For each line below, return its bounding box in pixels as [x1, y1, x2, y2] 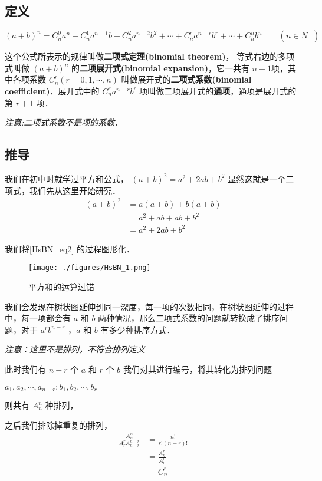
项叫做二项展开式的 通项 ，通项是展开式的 [139, 84, 297, 97]
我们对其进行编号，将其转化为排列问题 [123, 363, 272, 375]
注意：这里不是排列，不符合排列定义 [5, 343, 145, 355]
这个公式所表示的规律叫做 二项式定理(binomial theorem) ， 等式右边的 [5, 50, 278, 62]
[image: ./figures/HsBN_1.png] [28, 263, 151, 272]
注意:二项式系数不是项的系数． [5, 116, 123, 129]
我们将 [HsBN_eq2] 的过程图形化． [5, 242, 134, 255]
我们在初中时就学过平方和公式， [5, 172, 129, 185]
